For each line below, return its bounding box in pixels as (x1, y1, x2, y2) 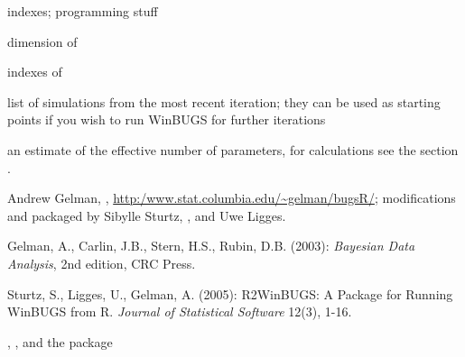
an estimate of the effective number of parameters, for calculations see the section (7, 140, 459, 159)
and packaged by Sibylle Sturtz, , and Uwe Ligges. (7, 206, 286, 224)
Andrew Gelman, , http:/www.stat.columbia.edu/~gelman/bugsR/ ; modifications (7, 188, 456, 207)
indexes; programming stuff (7, 2, 158, 20)
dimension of (7, 32, 78, 50)
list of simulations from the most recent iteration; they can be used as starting (7, 92, 441, 111)
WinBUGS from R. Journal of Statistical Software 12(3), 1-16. (7, 302, 352, 321)
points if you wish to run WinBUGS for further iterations (7, 110, 326, 129)
